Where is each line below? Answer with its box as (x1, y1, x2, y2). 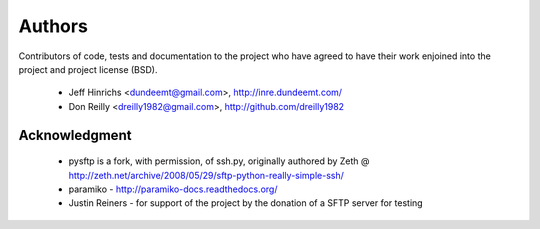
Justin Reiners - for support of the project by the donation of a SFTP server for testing (68, 197, 424, 209)
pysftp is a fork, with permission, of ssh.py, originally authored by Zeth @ (68, 155, 370, 167)
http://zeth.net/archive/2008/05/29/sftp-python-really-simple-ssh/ (68, 169, 345, 181)
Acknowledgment (18, 126, 132, 144)
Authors (18, 15, 89, 37)
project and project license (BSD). (18, 63, 158, 75)
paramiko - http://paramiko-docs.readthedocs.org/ (68, 183, 278, 195)
